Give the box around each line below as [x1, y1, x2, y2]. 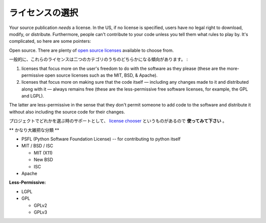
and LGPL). [21, 93, 44, 99]
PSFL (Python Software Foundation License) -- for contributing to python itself [21, 136, 181, 142]
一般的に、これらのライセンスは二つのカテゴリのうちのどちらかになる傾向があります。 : [9, 57, 188, 63]
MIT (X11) [33, 150, 53, 156]
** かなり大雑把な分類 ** [9, 127, 59, 133]
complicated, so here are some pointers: [9, 38, 91, 44]
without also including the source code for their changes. [9, 109, 125, 115]
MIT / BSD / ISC [21, 143, 54, 149]
